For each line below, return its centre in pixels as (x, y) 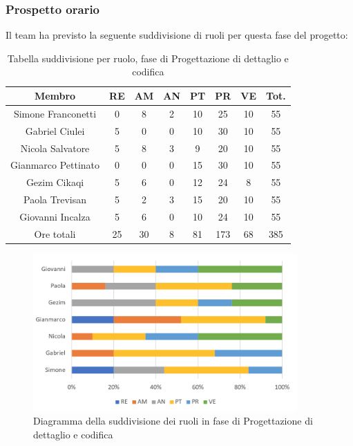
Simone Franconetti (55, 113)
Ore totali (55, 233)
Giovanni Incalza (55, 216)
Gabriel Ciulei (55, 130)
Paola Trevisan (55, 199)
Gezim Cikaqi (55, 182)
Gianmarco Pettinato (55, 165)
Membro (55, 95)
